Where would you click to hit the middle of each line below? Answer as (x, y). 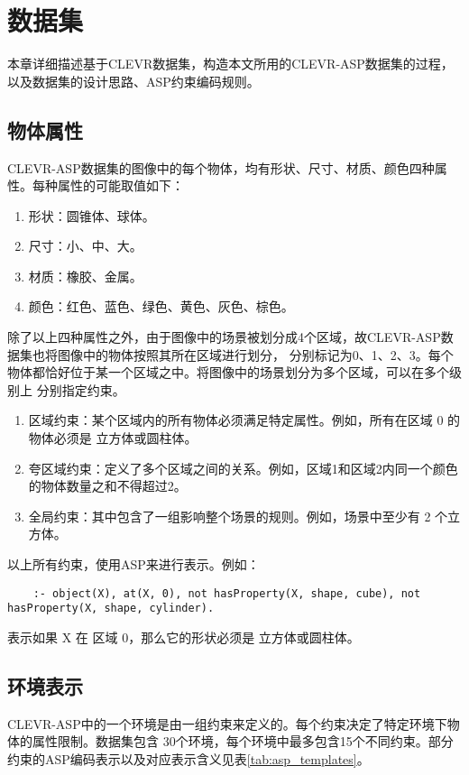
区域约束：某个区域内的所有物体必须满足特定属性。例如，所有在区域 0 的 (244, 420)
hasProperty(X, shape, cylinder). (111, 609)
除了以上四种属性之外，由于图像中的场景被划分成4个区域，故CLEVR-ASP (224, 337)
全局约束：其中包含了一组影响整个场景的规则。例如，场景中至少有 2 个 (238, 516)
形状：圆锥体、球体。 (92, 215)
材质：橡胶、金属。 (85, 276)
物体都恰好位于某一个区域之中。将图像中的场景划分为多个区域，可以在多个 (228, 372)
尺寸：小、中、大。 (85, 246)
